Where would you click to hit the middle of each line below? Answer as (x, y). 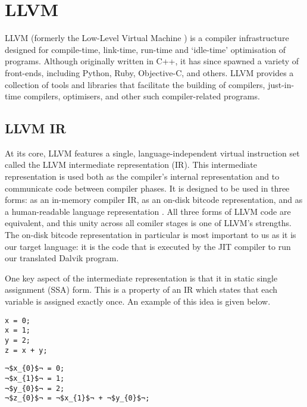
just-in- (281, 84)
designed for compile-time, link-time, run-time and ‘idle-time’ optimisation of (145, 49)
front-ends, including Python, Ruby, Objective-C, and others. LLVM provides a (149, 72)
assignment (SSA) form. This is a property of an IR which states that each (141, 289)
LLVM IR (35, 128)
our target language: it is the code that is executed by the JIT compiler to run (148, 246)
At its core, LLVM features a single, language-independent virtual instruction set (152, 153)
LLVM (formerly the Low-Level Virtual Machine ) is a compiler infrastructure (147, 38)
